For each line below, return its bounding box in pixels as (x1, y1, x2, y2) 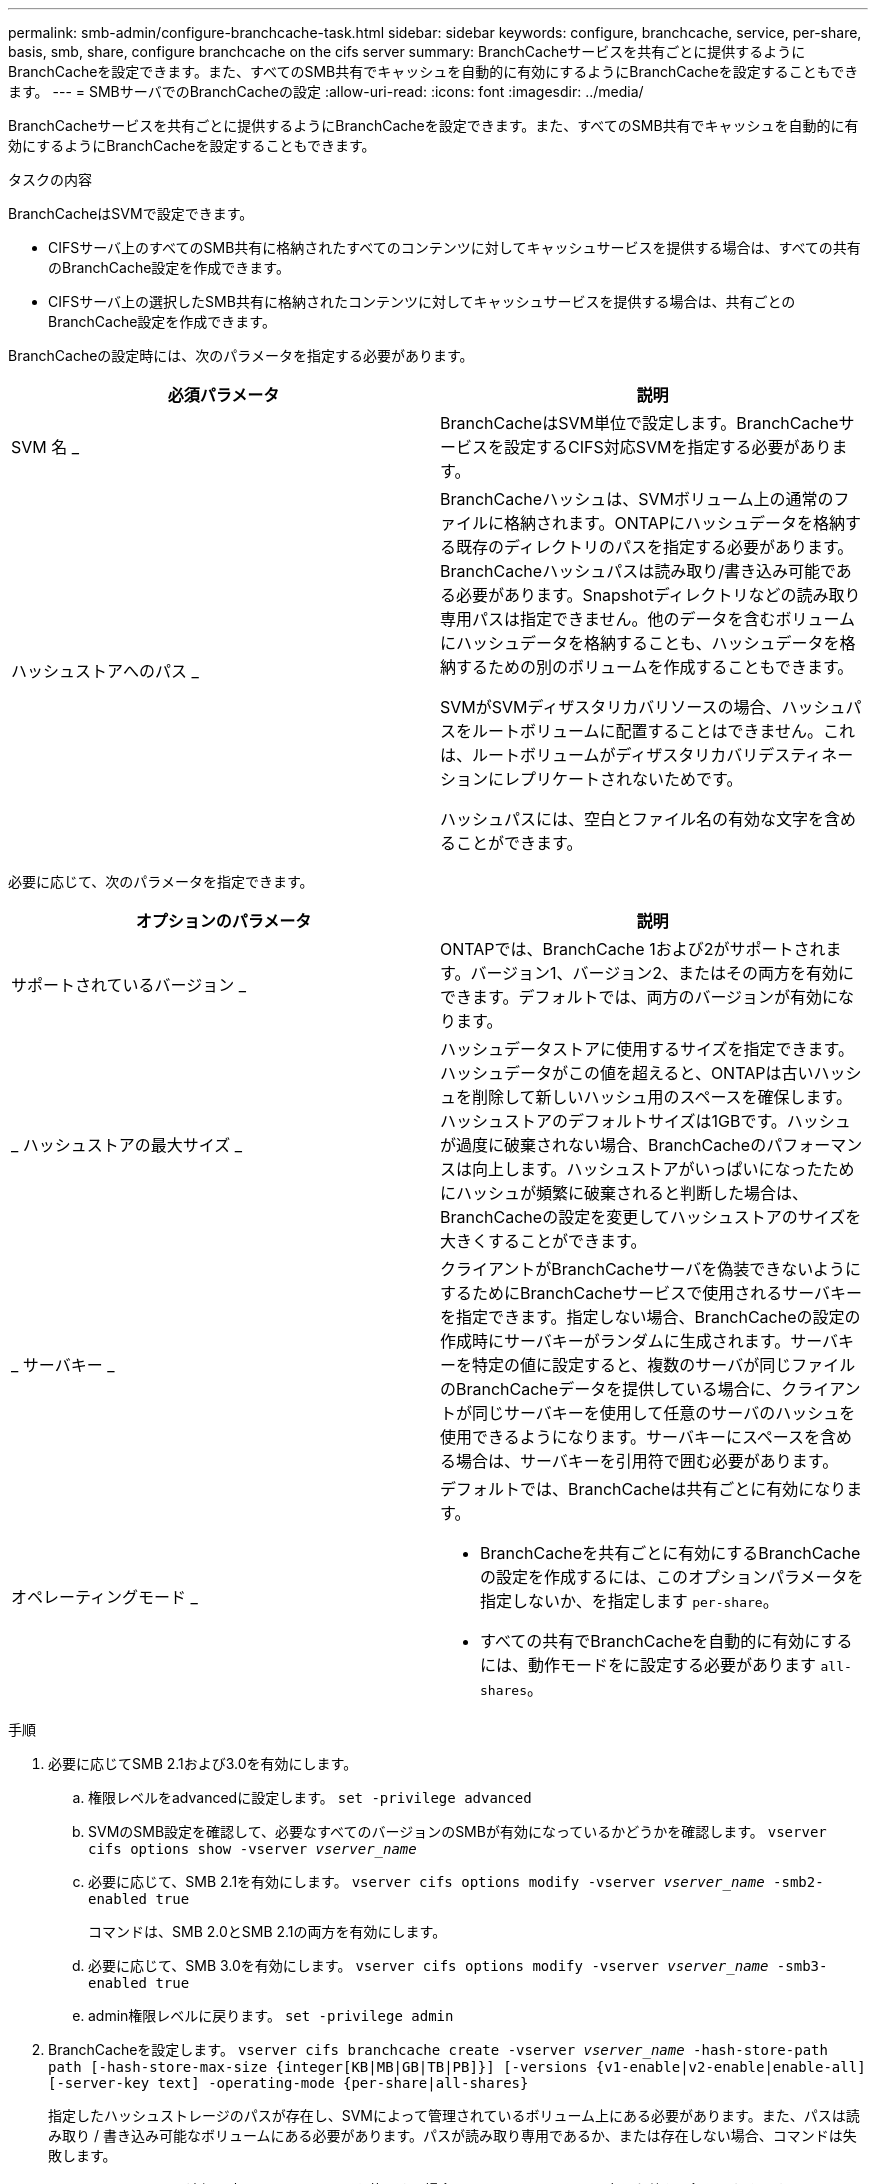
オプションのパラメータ (135, 911, 312, 931)
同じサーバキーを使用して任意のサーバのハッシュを (472, 1403, 856, 1423)
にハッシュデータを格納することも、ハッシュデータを (440, 633, 840, 653)
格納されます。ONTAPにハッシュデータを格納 (504, 513, 845, 533)
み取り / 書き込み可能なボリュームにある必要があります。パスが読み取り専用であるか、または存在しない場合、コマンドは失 (48, 2127, 857, 2144)
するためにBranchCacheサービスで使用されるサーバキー (440, 1283, 862, 1303)
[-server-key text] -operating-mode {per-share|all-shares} (48, 2075, 529, 2091)
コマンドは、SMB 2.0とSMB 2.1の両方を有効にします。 (88, 1923, 447, 1940)
